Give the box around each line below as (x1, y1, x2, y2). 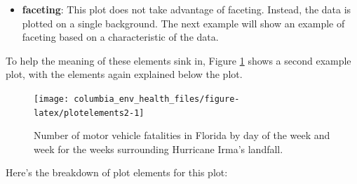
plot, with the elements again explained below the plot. (6, 67, 243, 81)
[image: (34, 93, 69, 104)
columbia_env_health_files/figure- (74, 93, 240, 104)
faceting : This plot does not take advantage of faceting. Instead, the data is (22, 2, 351, 16)
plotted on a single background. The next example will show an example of (22, 15, 345, 30)
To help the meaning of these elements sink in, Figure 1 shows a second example (6, 53, 351, 67)
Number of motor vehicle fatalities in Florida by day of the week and (34, 128, 330, 143)
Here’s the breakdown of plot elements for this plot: (6, 165, 228, 180)
